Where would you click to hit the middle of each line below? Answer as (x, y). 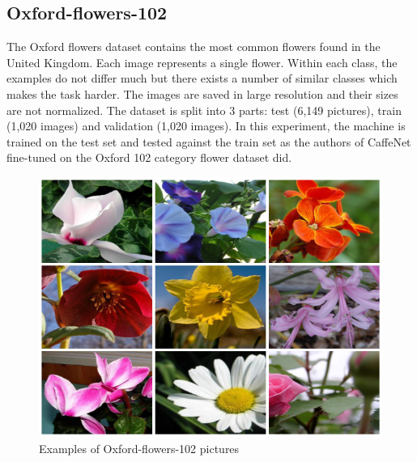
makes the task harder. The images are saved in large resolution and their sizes (202, 93)
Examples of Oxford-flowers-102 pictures (139, 448)
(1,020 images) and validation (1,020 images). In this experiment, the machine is (206, 126)
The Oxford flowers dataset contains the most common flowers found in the (194, 47)
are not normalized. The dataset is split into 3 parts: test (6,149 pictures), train (204, 110)
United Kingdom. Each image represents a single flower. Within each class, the (202, 62)
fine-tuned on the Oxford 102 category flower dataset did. (149, 157)
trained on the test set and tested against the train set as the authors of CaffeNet (209, 141)
